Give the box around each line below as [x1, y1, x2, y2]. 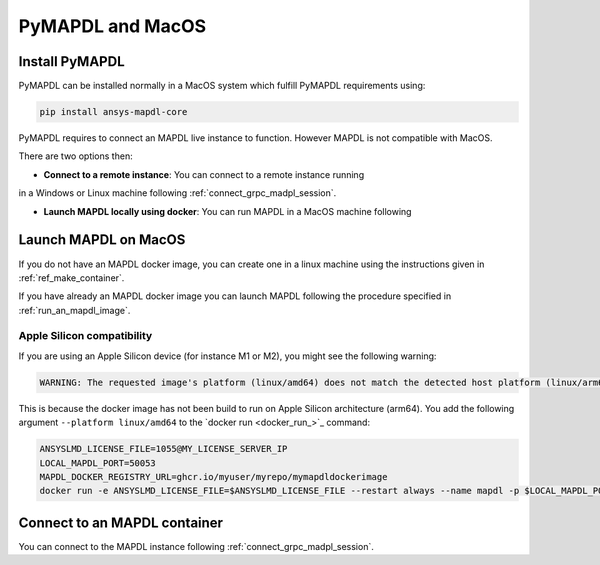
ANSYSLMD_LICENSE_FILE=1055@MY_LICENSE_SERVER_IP [39, 443, 288, 455]
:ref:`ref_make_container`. [18, 271, 125, 284]
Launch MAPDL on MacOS [18, 231, 186, 249]
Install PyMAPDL [18, 53, 125, 70]
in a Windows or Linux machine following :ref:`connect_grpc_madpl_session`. [18, 187, 337, 199]
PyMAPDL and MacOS [18, 15, 207, 37]
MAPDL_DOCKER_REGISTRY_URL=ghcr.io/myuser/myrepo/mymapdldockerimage [39, 471, 388, 482]
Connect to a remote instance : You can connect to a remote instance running [43, 168, 365, 180]
